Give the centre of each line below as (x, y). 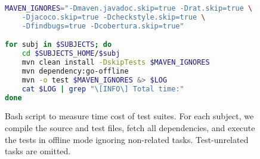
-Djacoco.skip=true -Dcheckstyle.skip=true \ (114, 17)
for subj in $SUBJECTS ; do (58, 45)
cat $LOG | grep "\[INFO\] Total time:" (103, 89)
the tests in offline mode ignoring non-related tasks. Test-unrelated (127, 139)
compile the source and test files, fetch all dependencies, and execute (130, 128)
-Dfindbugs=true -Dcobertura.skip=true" (103, 26)
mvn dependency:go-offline (75, 71)
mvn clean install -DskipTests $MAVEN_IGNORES (116, 63)
